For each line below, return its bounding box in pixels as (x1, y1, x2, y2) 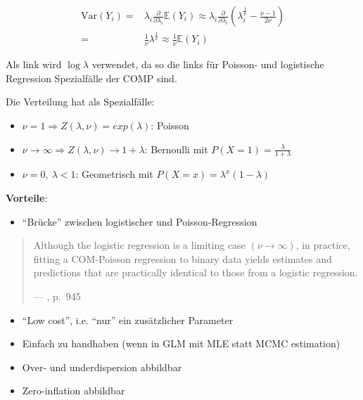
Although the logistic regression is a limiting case (33, 238, 246, 252)
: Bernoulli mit (144, 141, 208, 156)
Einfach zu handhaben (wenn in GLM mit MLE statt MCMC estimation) (22, 336, 340, 351)
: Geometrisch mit (75, 167, 153, 181)
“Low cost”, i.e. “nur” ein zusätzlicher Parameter (22, 312, 234, 327)
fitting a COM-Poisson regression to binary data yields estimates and (33, 251, 332, 266)
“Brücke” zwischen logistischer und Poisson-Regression (22, 214, 257, 228)
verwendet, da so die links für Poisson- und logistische (91, 57, 324, 72)
